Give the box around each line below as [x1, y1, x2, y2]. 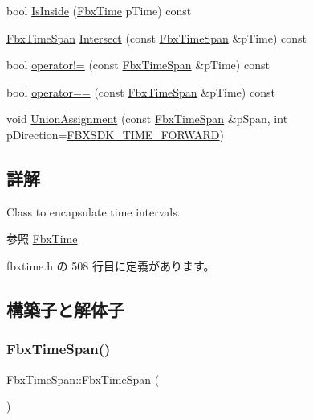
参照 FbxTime [6, 230, 78, 247]
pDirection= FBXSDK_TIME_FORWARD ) [6, 126, 224, 142]
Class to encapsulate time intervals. [6, 203, 181, 220]
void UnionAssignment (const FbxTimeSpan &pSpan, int [6, 110, 288, 127]
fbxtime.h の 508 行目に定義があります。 [6, 257, 215, 274]
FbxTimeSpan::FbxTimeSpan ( [6, 370, 160, 387]
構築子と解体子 [6, 296, 124, 321]
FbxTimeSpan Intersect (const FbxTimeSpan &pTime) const [6, 29, 307, 46]
